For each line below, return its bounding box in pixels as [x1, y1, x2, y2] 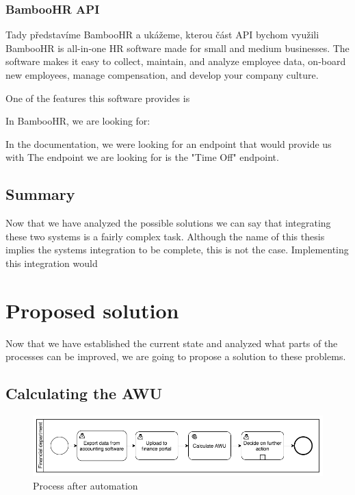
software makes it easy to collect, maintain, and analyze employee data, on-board [5, 54, 346, 68]
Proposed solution [5, 296, 179, 324]
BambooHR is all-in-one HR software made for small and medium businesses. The [5, 40, 350, 55]
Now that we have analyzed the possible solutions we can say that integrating [5, 216, 331, 230]
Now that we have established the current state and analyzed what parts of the [5, 335, 338, 350]
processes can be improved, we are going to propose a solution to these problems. [5, 349, 346, 364]
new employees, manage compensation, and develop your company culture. [5, 68, 319, 81]
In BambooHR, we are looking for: [5, 114, 150, 128]
